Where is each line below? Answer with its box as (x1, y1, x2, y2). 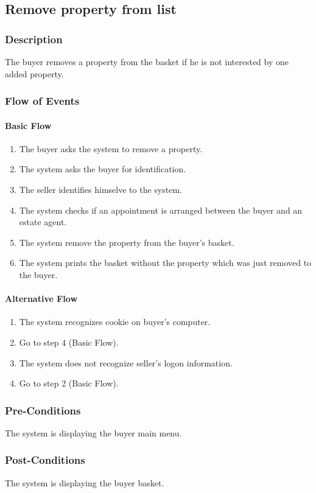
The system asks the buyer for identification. (19, 163, 186, 175)
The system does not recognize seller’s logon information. (19, 356, 233, 369)
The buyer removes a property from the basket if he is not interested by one (5, 55, 289, 68)
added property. (5, 67, 64, 80)
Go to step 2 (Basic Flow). (19, 377, 119, 390)
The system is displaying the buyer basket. (5, 476, 164, 489)
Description (5, 31, 63, 46)
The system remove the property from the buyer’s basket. (19, 236, 234, 248)
